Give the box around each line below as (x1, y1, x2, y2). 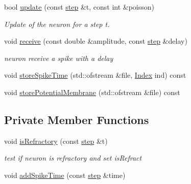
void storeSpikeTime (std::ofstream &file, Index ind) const (4, 70, 186, 80)
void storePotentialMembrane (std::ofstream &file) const (4, 86, 180, 97)
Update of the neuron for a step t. (4, 18, 110, 29)
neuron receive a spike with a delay (4, 52, 113, 63)
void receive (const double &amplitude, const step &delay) (4, 36, 187, 46)
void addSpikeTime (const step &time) (4, 169, 126, 180)
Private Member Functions (4, 111, 149, 127)
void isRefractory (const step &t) (4, 135, 108, 146)
